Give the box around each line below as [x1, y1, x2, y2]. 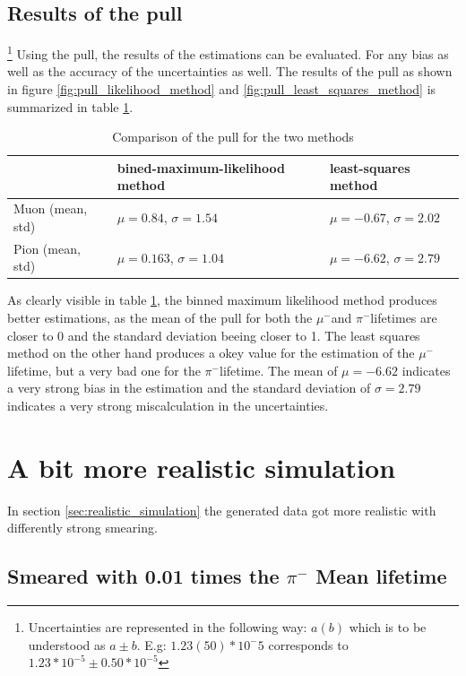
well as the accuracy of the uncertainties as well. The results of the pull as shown [7, 62, 453, 81]
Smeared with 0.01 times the [7, 562, 280, 590]
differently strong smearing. [7, 518, 158, 537]
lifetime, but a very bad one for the [7, 360, 201, 379]
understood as [28, 635, 106, 654]
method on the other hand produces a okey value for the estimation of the [7, 343, 415, 362]
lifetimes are [370, 308, 437, 326]
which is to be [349, 618, 427, 637]
